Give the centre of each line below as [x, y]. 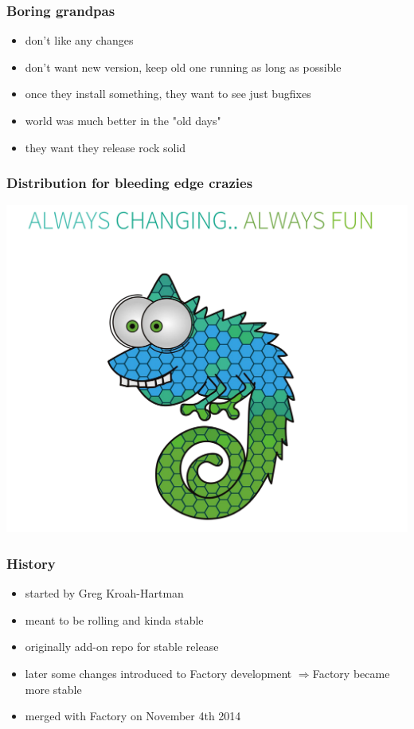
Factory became [351, 673]
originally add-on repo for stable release [122, 647]
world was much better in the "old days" [123, 120]
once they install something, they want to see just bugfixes [168, 94]
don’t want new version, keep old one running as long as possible [183, 67]
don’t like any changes [79, 40]
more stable [53, 689]
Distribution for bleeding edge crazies [130, 183]
